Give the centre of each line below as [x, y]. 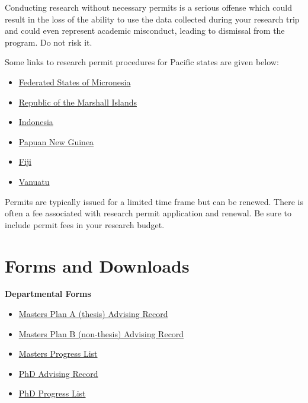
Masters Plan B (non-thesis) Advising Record [101, 333]
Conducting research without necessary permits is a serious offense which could [148, 7]
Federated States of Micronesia [75, 81]
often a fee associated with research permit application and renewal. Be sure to [148, 213]
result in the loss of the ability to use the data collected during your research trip [152, 19]
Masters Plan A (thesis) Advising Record [93, 314]
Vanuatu [34, 181]
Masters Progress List [58, 354]
